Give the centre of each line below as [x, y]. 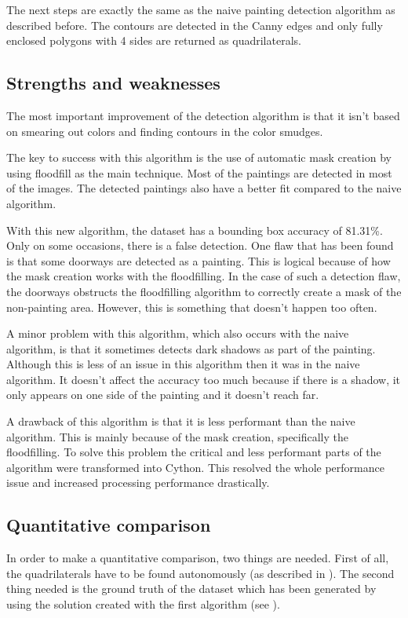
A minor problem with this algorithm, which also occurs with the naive [178, 333]
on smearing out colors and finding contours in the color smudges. [165, 131]
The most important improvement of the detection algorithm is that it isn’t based [203, 115]
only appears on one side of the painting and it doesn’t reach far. [163, 395]
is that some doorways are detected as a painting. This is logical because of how [199, 260]
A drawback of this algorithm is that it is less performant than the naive [181, 421]
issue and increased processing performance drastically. [138, 483]
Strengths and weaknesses [113, 83]
